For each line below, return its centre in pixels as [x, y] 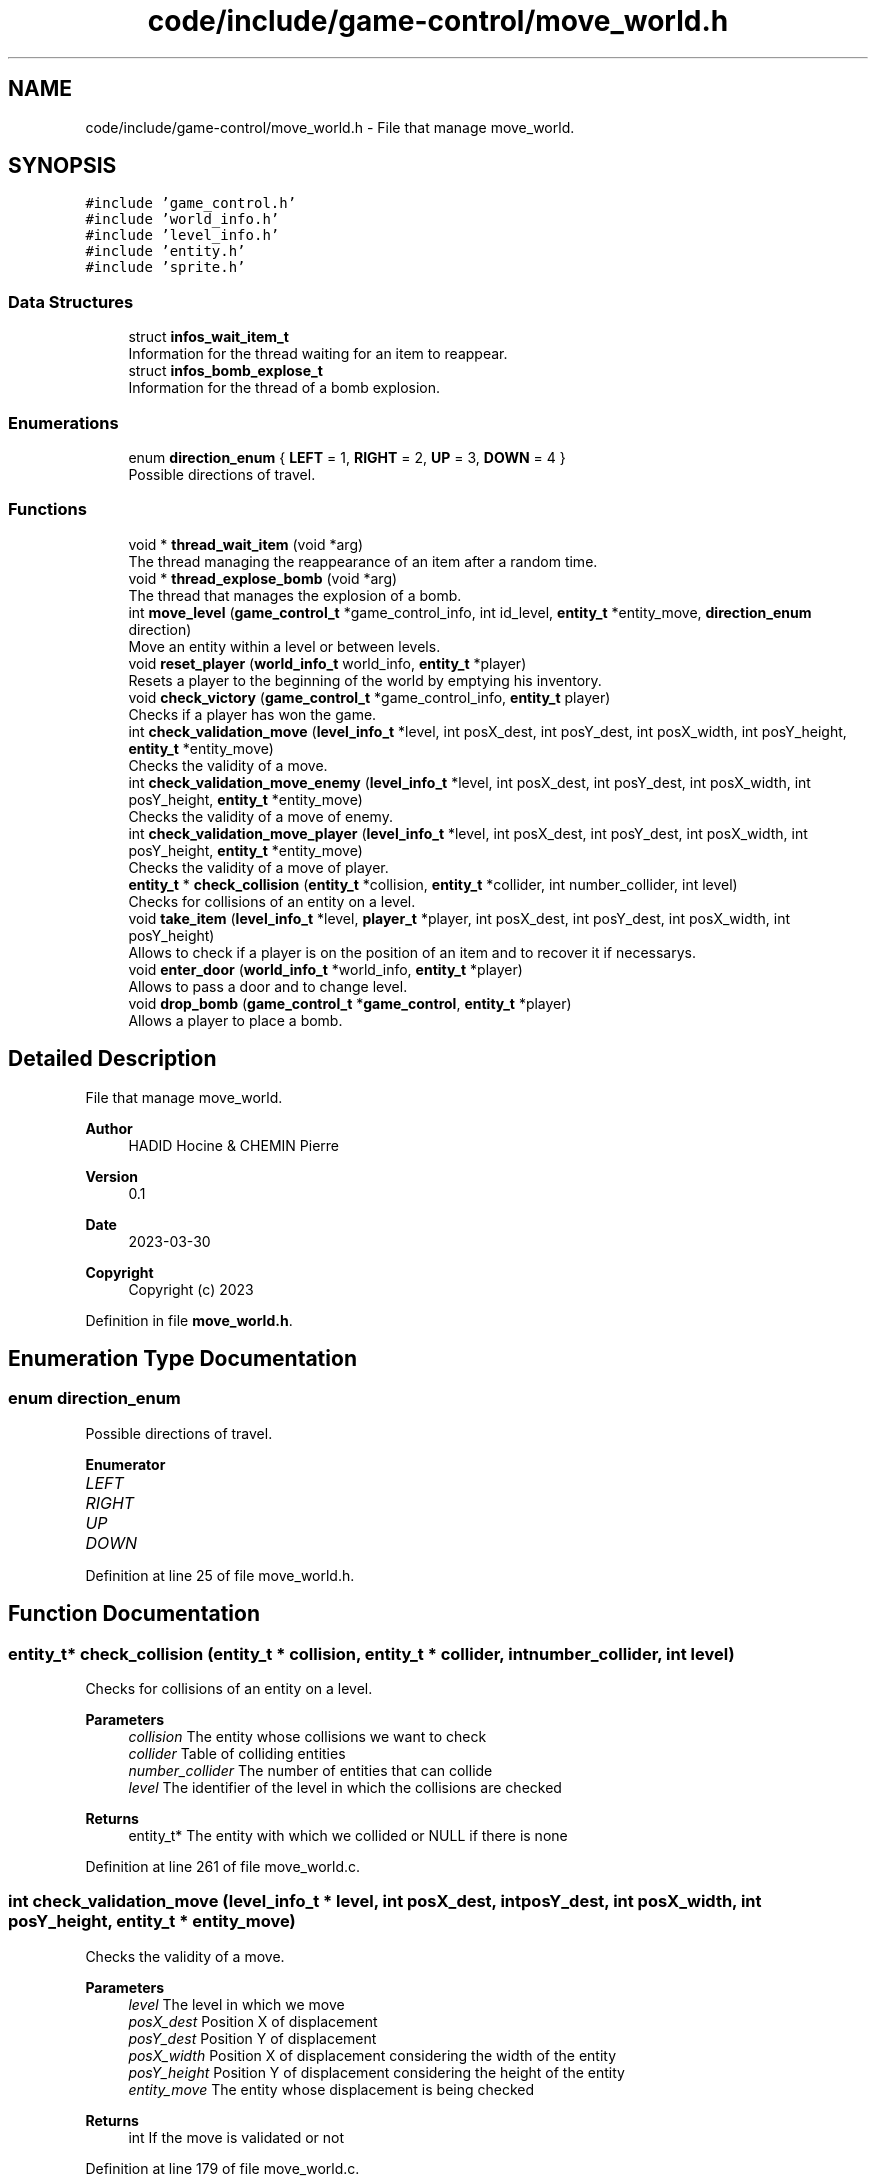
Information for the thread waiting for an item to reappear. [318, 354]
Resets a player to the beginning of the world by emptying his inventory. [365, 680]
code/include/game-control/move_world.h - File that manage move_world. [330, 127]
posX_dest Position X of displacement [253, 2021]
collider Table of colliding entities [237, 1753]
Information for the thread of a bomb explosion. [284, 388]
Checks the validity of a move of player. [258, 867]
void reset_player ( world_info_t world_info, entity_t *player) [327, 663]
